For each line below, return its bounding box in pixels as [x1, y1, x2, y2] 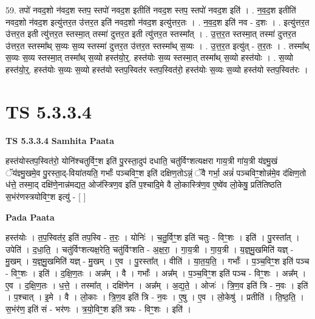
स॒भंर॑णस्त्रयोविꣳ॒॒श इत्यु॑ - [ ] [5, 190, 86, 203]
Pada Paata [5, 210, 55, 223]
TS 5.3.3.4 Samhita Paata [5, 134, 115, 146]
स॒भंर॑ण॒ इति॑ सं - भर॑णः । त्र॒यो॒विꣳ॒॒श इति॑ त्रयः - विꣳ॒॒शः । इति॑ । [5, 302, 192, 315]
